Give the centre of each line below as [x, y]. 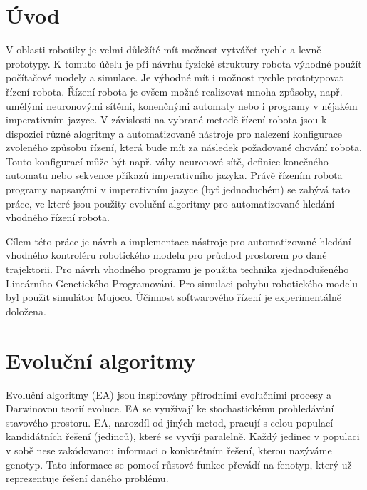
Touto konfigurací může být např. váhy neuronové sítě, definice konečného [167, 161]
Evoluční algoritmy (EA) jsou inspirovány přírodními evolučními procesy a [169, 394]
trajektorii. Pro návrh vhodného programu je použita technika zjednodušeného [177, 269]
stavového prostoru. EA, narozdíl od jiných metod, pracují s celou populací [170, 422]
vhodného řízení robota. [58, 217]
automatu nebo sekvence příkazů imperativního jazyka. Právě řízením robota [174, 175]
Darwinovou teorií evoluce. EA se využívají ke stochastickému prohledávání [170, 408]
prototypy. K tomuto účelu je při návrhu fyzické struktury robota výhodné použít [184, 63]
